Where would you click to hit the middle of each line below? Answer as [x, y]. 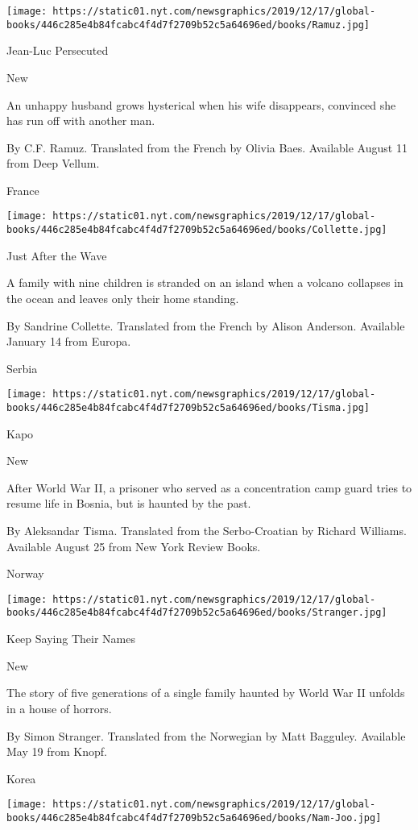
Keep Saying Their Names [71, 639]
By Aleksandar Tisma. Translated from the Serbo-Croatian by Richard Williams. [207, 531]
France [23, 190]
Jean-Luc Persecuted [58, 50]
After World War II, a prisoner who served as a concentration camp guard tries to [209, 487]
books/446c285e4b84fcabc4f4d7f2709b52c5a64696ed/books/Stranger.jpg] [197, 613]
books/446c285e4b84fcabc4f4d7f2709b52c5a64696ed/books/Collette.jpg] [197, 230]
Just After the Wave [57, 255]
